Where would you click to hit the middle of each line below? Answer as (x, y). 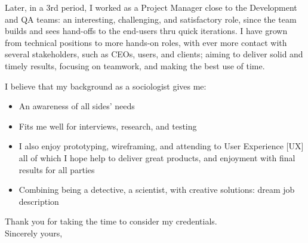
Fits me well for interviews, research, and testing (108, 126)
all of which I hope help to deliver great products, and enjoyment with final (157, 157)
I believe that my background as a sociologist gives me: (106, 86)
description (39, 201)
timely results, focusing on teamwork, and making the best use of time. (135, 65)
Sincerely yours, (34, 233)
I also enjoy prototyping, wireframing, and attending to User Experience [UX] (161, 146)
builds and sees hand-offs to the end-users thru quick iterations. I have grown (146, 31)
